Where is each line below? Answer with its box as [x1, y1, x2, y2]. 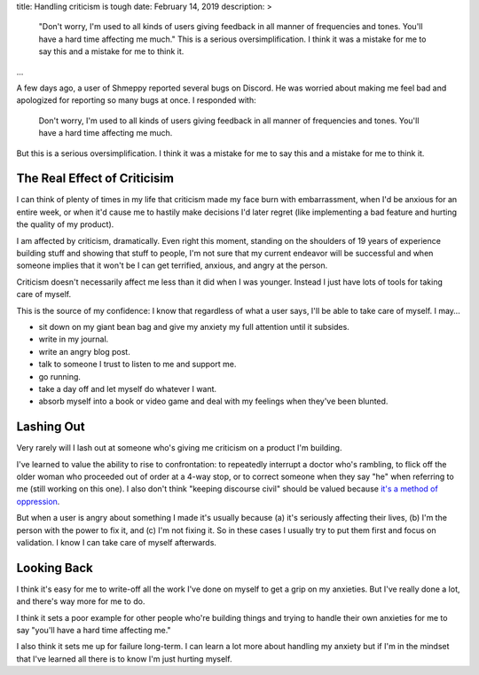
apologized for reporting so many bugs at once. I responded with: [16, 95, 256, 106]
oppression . [16, 496, 60, 506]
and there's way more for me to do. [16, 596, 145, 607]
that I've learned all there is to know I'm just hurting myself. [16, 653, 232, 664]
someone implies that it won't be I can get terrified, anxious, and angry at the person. [16, 260, 328, 271]
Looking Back [16, 560, 93, 576]
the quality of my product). [16, 219, 114, 230]
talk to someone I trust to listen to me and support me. [38, 359, 237, 370]
